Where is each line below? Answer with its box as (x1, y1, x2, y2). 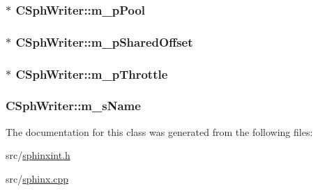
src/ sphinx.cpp (6, 171, 69, 185)
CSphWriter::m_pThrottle (15, 65, 168, 82)
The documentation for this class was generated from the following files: (6, 124, 313, 139)
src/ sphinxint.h (6, 148, 70, 162)
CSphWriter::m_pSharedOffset (15, 33, 193, 50)
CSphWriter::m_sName (6, 97, 141, 114)
